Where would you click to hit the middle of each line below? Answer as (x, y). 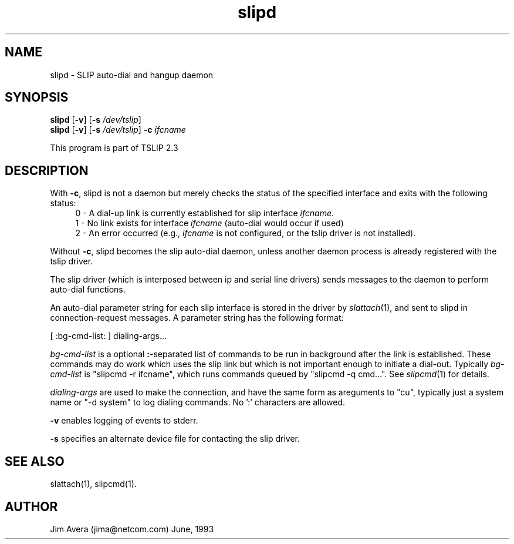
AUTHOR (31, 506)
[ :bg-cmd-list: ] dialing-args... (108, 336)
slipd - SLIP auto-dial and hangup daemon (132, 75)
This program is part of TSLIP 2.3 (114, 148)
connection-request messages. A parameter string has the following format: (197, 318)
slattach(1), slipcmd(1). (93, 484)
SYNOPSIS (37, 98)
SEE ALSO (35, 461)
